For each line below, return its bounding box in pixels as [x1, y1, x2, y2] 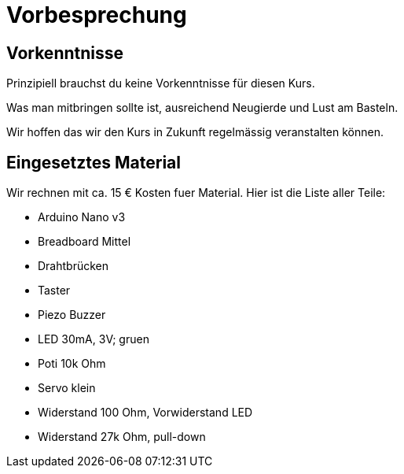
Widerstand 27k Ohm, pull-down [38, 430, 206, 444]
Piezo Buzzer [38, 308, 106, 322]
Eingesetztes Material [6, 152, 181, 172]
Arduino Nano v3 [38, 210, 126, 224]
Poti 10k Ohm [38, 357, 106, 371]
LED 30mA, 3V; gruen [38, 332, 149, 346]
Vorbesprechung [6, 2, 187, 28]
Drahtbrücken [38, 259, 109, 273]
